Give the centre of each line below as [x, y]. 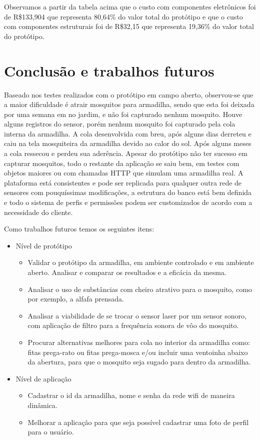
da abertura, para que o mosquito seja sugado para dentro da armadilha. [139, 362]
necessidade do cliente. [38, 212]
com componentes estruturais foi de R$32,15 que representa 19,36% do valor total [129, 26]
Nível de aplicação [43, 378]
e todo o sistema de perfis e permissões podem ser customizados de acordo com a [128, 202]
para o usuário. [51, 432]
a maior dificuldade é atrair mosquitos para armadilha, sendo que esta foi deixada [129, 104]
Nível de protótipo [44, 245]
